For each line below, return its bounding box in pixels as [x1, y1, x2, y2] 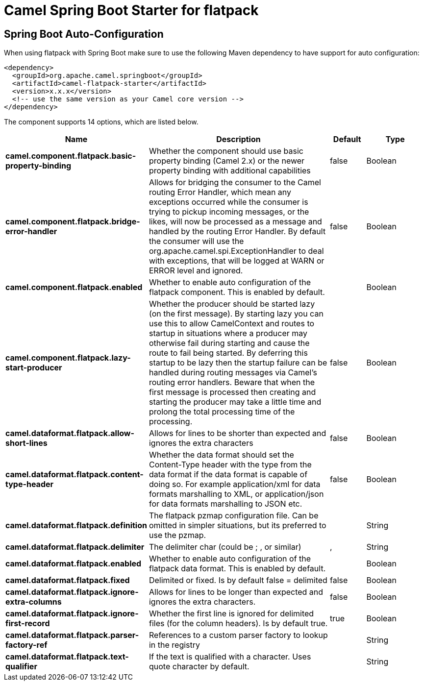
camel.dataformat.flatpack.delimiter [5, 542, 145, 552]
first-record [5, 618, 50, 629]
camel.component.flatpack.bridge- [5, 217, 140, 227]
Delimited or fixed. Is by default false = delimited [149, 575, 327, 586]
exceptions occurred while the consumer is [149, 197, 308, 207]
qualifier [5, 661, 37, 672]
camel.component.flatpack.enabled [5, 282, 143, 293]
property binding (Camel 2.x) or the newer [149, 156, 305, 166]
